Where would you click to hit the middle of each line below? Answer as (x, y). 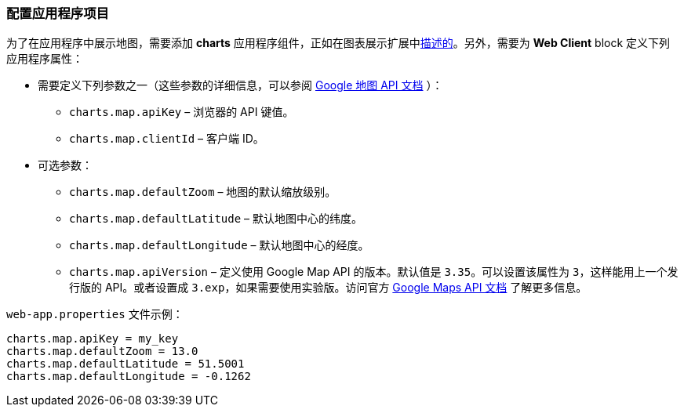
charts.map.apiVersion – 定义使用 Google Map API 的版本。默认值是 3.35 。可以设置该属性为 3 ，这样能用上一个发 (374, 272)
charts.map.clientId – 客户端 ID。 (167, 139)
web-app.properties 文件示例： (95, 314)
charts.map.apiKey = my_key (93, 339)
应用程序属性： (45, 59)
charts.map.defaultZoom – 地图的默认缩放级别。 (203, 192)
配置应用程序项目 (58, 13)
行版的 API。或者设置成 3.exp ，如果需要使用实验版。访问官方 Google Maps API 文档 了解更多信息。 (328, 288)
